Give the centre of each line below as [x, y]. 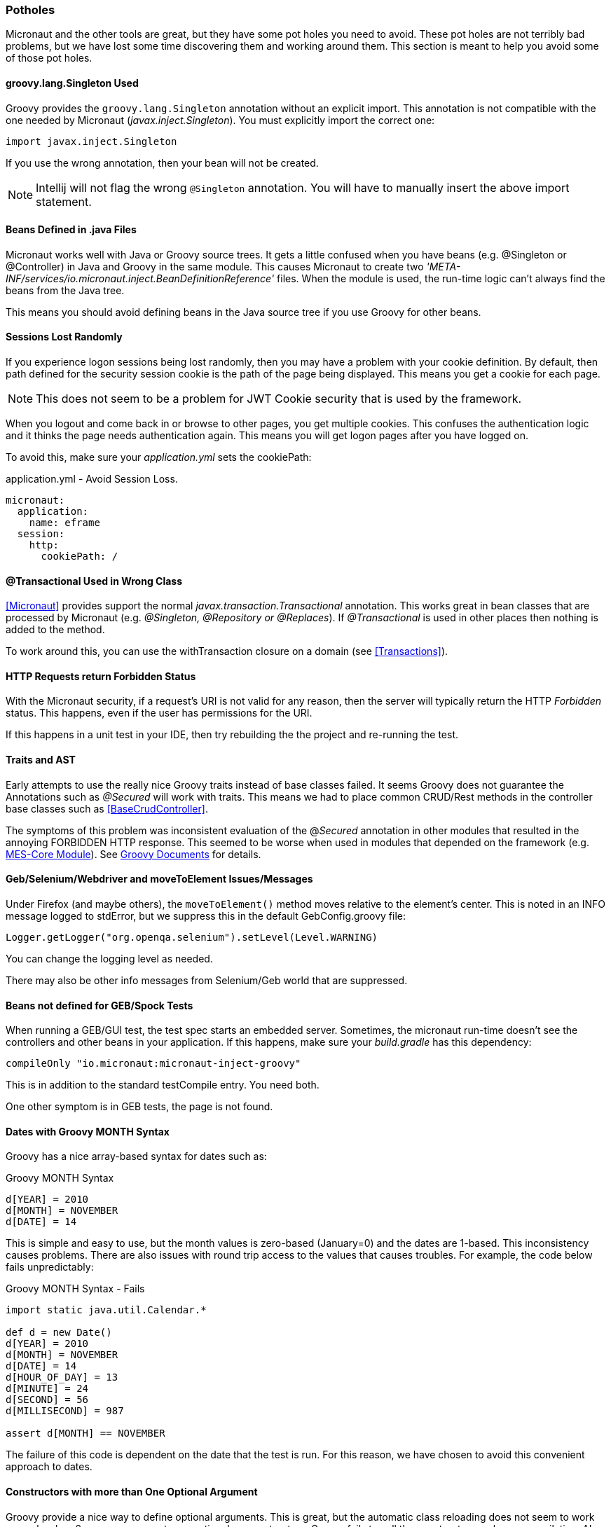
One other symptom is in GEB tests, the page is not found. [139, 1107]
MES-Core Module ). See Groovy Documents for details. [133, 854]
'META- [444, 266]
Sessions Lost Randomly [64, 337]
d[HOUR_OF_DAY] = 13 [62, 1377]
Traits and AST [41, 760]
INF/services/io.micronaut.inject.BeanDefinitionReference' [140, 278]
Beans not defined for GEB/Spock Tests [99, 1005]
